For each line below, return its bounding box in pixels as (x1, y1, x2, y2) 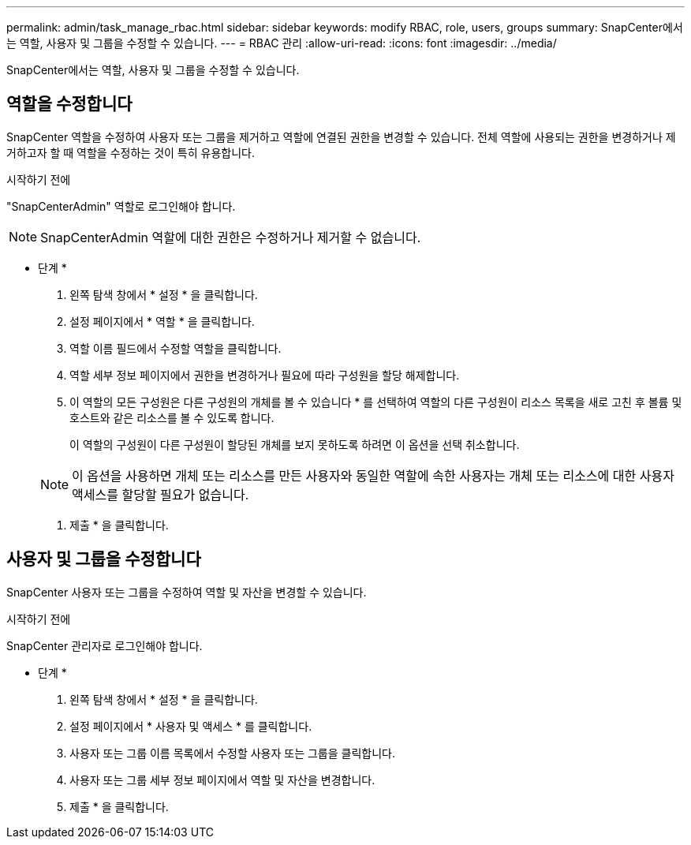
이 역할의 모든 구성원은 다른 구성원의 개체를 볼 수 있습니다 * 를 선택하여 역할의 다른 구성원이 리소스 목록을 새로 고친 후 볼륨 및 (69, 394, 682, 409)
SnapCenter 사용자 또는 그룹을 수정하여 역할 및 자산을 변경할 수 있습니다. (6, 585, 367, 599)
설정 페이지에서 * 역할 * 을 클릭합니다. (69, 314, 255, 328)
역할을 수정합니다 (6, 94, 133, 114)
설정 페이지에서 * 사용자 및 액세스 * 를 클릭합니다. (69, 719, 312, 733)
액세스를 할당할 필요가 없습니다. (72, 486, 249, 503)
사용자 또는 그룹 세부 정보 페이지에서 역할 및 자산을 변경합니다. (69, 772, 375, 787)
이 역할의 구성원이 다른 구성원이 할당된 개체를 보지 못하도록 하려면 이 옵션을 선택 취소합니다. (69, 437, 520, 451)
